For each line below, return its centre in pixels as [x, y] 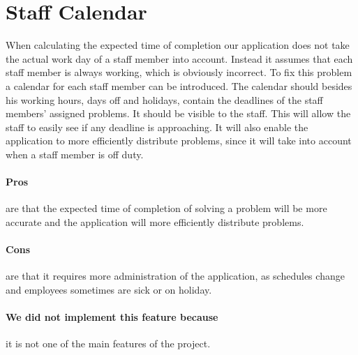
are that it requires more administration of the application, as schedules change [175, 276]
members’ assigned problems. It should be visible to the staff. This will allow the [178, 113]
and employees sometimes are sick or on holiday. [109, 289]
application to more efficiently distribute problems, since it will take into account [179, 141]
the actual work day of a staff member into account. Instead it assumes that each [179, 58]
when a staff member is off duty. [75, 154]
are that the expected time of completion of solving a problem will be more [166, 208]
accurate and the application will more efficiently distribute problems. [155, 221]
